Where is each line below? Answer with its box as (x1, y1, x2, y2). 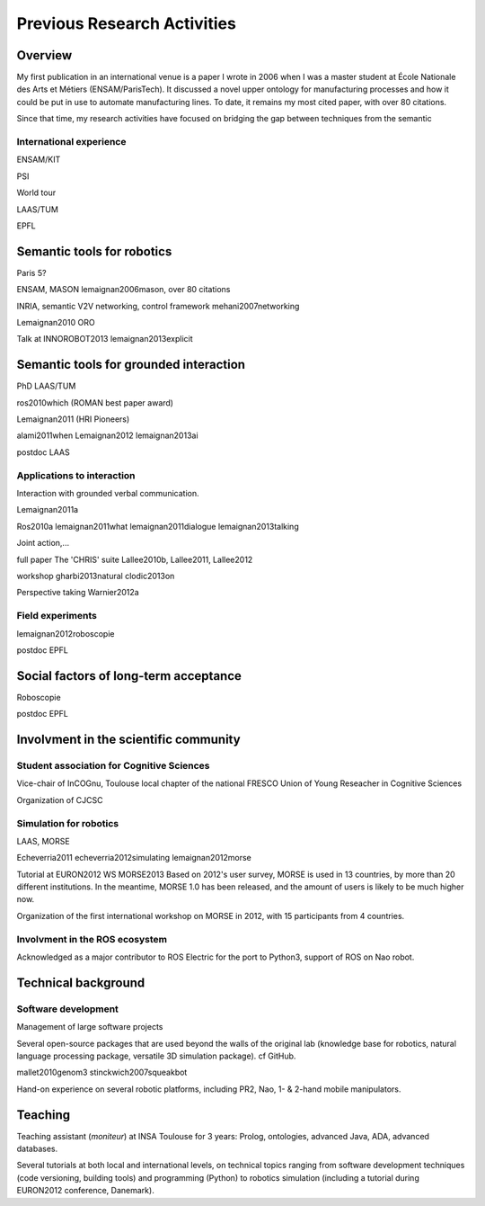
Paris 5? (16, 267, 47, 278)
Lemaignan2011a (16, 505, 79, 515)
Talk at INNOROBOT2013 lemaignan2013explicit (16, 334, 193, 344)
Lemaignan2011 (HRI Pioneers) (16, 414, 130, 424)
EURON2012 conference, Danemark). (16, 1185, 154, 1196)
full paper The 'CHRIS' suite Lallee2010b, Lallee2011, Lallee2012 (16, 554, 253, 565)
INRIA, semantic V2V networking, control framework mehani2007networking (16, 300, 300, 311)
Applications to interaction (16, 469, 136, 481)
